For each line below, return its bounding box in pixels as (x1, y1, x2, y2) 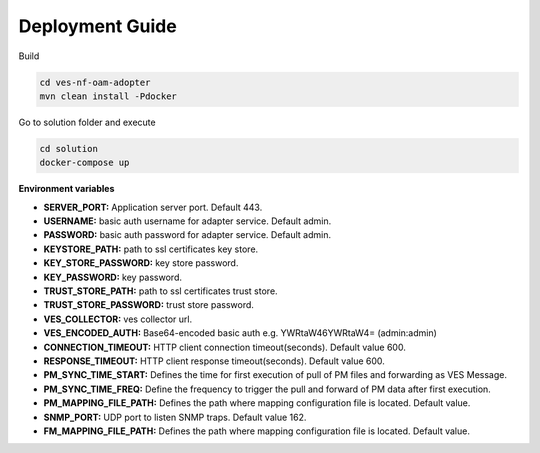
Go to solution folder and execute (18, 116, 156, 128)
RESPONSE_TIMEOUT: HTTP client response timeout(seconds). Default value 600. (43, 355, 385, 367)
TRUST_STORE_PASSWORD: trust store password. (43, 299, 255, 311)
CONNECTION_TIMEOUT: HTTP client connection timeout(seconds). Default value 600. (43, 341, 407, 353)
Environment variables (18, 183, 115, 195)
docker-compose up (39, 157, 130, 169)
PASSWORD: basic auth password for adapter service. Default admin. (43, 229, 332, 241)
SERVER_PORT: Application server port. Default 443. (43, 201, 263, 213)
